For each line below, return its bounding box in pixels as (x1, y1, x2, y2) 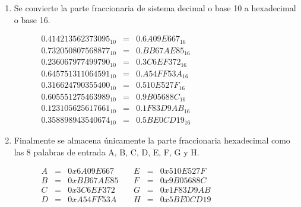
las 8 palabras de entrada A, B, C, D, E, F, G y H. (14, 145, 199, 158)
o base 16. (14, 13, 50, 26)
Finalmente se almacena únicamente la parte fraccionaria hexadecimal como (14, 134, 290, 147)
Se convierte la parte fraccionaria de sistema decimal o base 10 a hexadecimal (14, 2, 296, 14)
